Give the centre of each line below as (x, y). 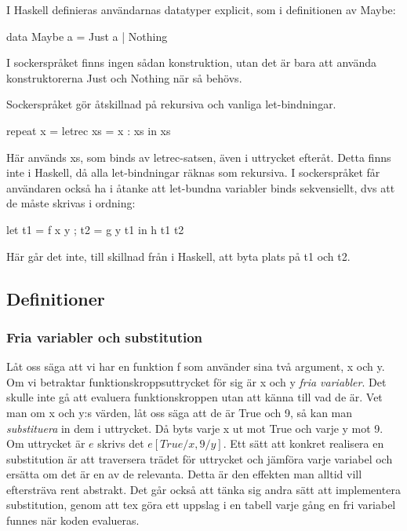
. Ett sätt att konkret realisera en (303, 443)
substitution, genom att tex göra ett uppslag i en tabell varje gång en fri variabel (201, 505)
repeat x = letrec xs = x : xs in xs (89, 130)
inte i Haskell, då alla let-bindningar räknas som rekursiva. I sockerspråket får (193, 172)
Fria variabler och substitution (105, 337)
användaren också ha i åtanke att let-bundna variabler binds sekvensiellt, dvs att (201, 187)
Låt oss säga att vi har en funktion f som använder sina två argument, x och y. (196, 366)
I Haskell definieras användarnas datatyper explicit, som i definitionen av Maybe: (201, 9)
